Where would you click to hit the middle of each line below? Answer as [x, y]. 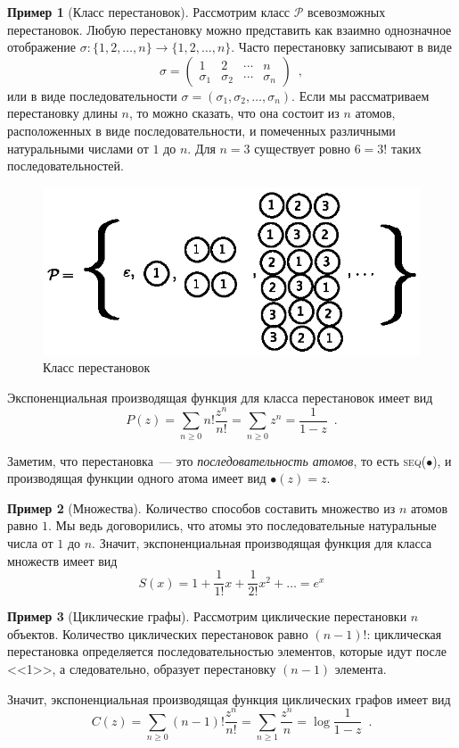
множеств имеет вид [62, 560]
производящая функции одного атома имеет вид [137, 478]
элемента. [361, 668]
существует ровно [303, 148]
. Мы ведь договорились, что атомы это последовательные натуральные [242, 525]
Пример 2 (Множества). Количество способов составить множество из [201, 507]
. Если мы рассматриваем [361, 95]
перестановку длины [62, 113]
